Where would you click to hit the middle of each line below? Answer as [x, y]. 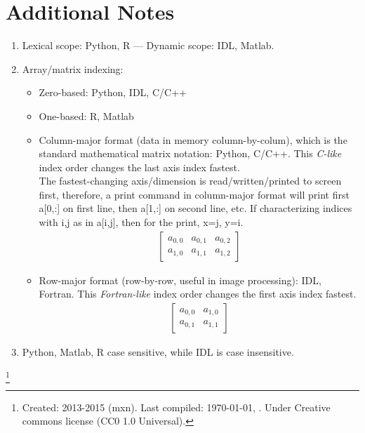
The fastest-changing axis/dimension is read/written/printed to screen [190, 181]
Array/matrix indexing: [73, 68]
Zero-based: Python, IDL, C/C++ [113, 92]
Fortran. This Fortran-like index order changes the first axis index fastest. [198, 294]
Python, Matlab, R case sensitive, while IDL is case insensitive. [158, 351]
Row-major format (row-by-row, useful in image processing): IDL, [180, 280]
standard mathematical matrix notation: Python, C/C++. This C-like [190, 153]
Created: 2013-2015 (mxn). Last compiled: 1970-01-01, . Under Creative [176, 407]
